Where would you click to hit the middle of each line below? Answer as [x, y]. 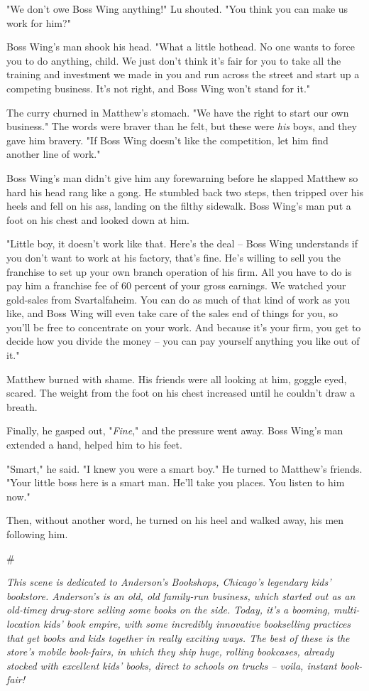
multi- [346, 610]
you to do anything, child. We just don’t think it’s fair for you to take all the [174, 60]
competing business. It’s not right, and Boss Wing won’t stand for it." [159, 88]
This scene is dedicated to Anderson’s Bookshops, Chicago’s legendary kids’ [169, 582]
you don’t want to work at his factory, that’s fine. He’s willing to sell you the [174, 257]
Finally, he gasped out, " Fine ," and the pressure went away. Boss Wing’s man [175, 430]
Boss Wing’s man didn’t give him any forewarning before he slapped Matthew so [182, 177]
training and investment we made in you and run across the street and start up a [183, 74]
